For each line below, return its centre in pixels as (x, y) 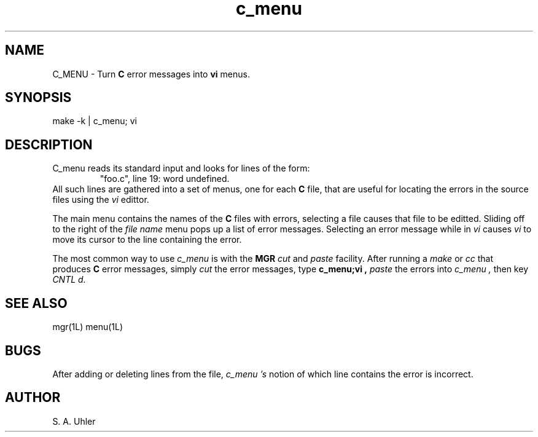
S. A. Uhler (74, 421)
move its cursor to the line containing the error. (147, 240)
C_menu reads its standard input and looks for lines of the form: (181, 168)
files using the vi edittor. (101, 200)
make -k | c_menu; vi (95, 121)
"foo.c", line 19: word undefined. (165, 179)
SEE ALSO (36, 303)
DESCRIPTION (49, 144)
